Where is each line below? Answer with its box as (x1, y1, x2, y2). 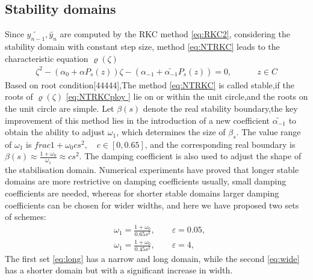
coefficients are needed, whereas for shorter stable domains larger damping (5, 186, 279, 199)
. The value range (236, 126, 301, 138)
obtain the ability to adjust (5, 126, 105, 138)
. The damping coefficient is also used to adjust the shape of (79, 150, 302, 162)
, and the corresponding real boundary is (144, 138, 296, 150)
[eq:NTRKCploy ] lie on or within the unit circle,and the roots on (66, 90, 308, 103)
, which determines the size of (116, 126, 226, 138)
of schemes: (5, 210, 46, 223)
